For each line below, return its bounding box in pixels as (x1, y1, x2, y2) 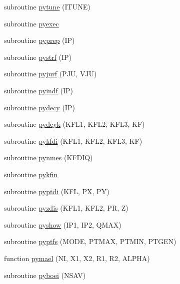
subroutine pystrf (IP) (4, 51, 72, 62)
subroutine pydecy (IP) (4, 102, 75, 112)
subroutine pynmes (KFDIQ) (4, 152, 93, 163)
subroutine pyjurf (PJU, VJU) (4, 68, 97, 79)
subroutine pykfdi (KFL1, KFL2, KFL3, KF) (4, 135, 142, 146)
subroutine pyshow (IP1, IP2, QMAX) (4, 219, 121, 230)
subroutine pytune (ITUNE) (4, 1, 90, 11)
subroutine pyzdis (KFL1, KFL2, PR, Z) (4, 203, 128, 213)
